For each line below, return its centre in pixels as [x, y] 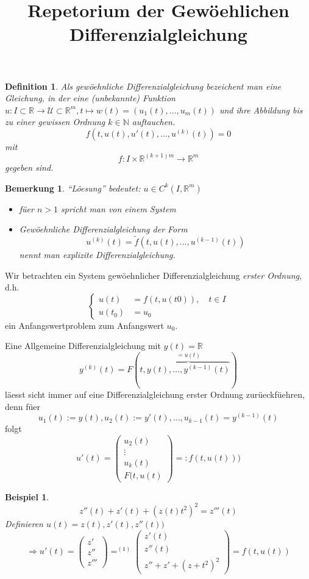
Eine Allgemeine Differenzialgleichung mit [83, 346]
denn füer [23, 406]
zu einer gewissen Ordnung [55, 122]
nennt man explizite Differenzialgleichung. [97, 254]
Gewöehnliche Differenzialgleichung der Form [103, 229]
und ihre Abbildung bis [261, 110]
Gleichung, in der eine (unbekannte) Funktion [90, 98]
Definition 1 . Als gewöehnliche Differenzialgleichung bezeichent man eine [143, 86]
